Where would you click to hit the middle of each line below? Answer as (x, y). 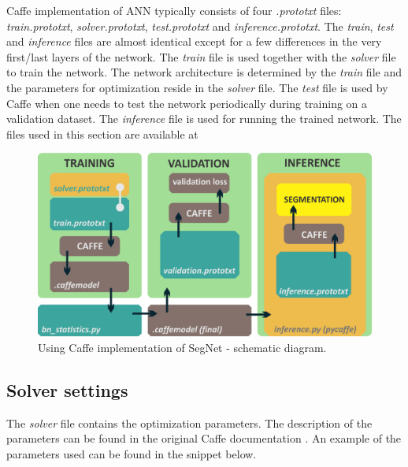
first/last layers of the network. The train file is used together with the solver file (201, 56)
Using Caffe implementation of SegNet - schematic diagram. (182, 348)
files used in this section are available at (102, 133)
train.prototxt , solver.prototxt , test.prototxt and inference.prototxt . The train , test (200, 26)
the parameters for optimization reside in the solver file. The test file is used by (197, 87)
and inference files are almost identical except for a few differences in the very (194, 41)
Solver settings (67, 390)
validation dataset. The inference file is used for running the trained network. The (204, 119)
